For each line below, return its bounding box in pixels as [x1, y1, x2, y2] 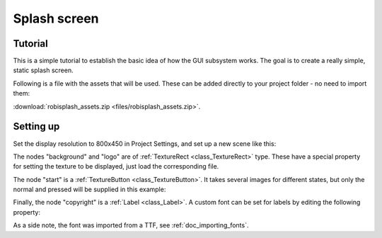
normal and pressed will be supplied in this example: [13, 185, 166, 194]
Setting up [13, 120, 60, 132]
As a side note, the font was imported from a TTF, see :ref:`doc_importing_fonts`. [13, 221, 249, 229]
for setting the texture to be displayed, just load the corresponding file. [13, 162, 219, 171]
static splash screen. [13, 66, 74, 74]
